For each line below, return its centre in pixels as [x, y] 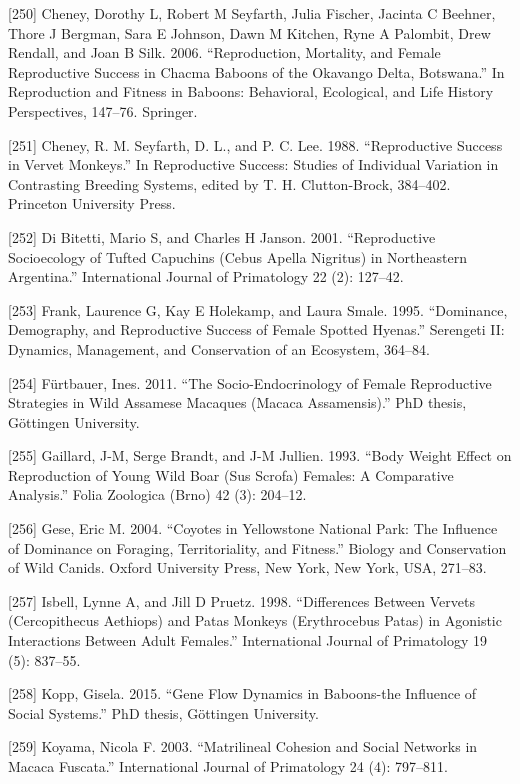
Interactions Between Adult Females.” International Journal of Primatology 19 [248, 640]
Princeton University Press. [92, 203]
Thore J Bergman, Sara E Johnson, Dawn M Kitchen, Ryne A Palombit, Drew [249, 32]
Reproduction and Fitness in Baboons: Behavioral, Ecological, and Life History [251, 91]
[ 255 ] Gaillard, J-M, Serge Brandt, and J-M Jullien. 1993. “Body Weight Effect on [260, 455]
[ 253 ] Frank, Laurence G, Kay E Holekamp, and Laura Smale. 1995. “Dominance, [258, 309]
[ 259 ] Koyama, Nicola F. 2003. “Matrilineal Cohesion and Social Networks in [243, 746]
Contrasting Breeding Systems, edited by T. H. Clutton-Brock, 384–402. [229, 183]
